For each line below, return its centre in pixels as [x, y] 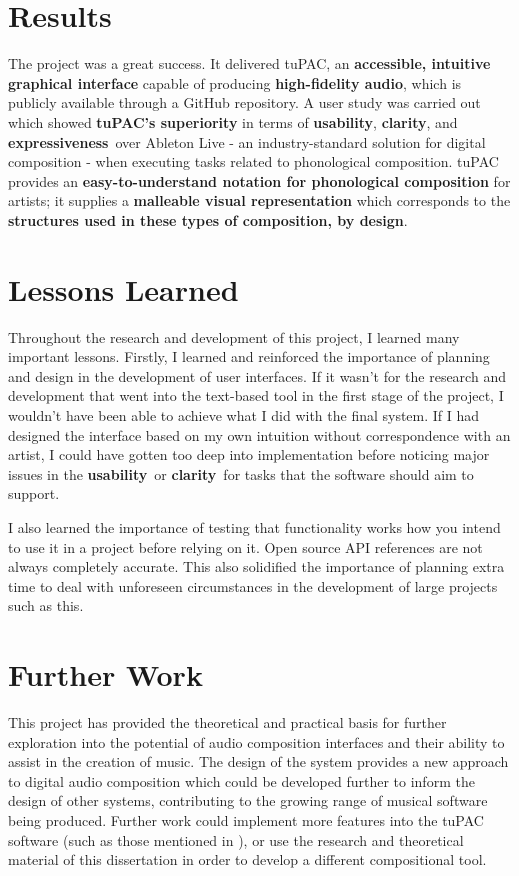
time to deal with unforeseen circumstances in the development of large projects [253, 585]
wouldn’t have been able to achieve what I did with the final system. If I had [244, 414]
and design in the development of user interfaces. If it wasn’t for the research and [257, 375]
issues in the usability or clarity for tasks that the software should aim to [241, 473]
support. [34, 493]
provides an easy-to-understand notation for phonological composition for [259, 180]
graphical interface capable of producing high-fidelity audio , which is [235, 82]
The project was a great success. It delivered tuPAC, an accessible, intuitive [249, 63]
